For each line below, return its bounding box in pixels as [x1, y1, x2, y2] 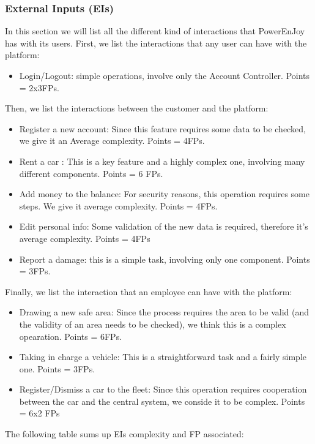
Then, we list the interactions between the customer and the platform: [5, 102, 269, 115]
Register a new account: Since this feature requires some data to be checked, [19, 122, 306, 135]
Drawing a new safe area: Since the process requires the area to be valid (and [19, 306, 309, 318]
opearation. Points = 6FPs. [19, 329, 122, 342]
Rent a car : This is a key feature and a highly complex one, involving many [19, 154, 305, 167]
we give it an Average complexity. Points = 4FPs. [19, 134, 205, 147]
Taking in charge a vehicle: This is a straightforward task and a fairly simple [19, 350, 306, 363]
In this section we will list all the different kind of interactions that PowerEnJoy [5, 24, 305, 37]
